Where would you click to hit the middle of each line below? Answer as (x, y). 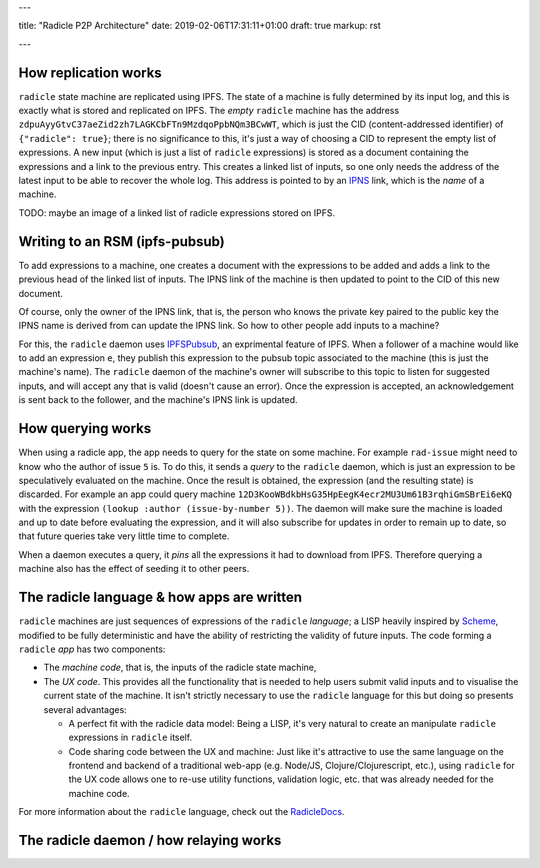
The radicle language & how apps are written (160, 597)
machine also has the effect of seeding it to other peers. (134, 569)
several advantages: (85, 709)
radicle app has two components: (92, 649)
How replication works (90, 72)
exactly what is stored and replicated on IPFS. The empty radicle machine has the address (209, 111)
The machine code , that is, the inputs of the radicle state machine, (180, 667)
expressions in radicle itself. (130, 737)
